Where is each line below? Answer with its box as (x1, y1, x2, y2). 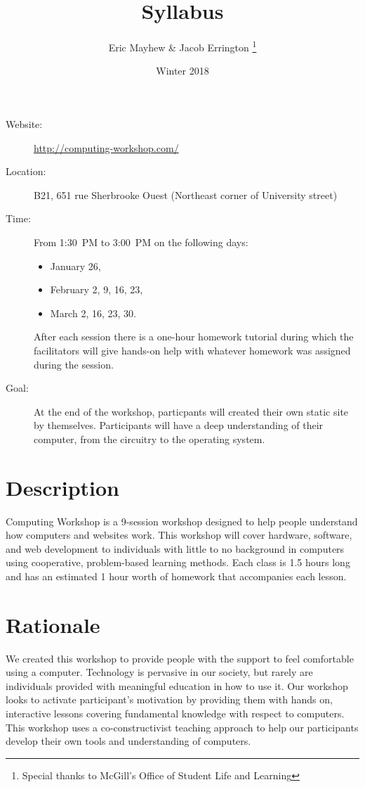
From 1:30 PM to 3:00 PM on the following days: (34, 234, 248, 249)
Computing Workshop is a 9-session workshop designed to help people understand (6, 513, 358, 528)
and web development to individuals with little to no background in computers (6, 541, 345, 556)
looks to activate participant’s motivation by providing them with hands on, (6, 692, 333, 707)
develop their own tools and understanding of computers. (6, 734, 251, 748)
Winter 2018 (156, 63, 209, 78)
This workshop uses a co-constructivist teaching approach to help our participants (6, 719, 359, 734)
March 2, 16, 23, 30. (50, 305, 136, 320)
